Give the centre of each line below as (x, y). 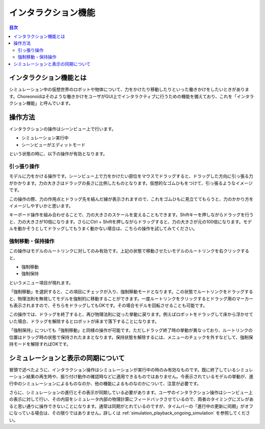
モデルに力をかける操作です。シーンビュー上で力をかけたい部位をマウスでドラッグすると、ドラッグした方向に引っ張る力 (131, 176)
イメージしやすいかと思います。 (41, 205)
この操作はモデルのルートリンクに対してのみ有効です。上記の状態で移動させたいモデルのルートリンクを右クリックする (129, 251)
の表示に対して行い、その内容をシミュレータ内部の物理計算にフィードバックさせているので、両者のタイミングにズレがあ (131, 399)
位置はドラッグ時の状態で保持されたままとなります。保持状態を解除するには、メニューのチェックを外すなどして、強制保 (131, 337)
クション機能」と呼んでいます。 (41, 103)
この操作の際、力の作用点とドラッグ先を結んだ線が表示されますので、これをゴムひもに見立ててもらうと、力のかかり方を (131, 199)
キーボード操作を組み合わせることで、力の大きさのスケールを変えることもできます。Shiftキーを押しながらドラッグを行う (131, 215)
